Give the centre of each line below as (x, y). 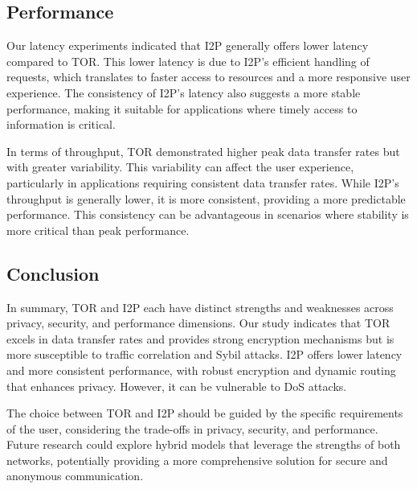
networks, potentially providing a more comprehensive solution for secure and (197, 460)
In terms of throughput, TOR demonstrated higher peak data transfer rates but (203, 151)
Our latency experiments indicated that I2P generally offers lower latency (188, 45)
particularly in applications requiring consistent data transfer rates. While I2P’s (203, 182)
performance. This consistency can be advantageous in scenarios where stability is (208, 214)
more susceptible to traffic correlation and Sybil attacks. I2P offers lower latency (204, 354)
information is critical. (61, 124)
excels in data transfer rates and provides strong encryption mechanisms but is (200, 338)
